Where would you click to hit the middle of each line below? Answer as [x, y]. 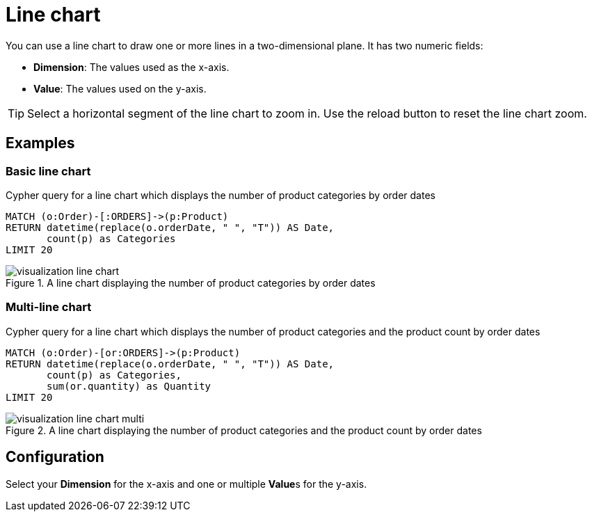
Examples [40, 143]
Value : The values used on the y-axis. [120, 88]
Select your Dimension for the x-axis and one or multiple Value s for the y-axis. [186, 484]
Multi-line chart [49, 307]
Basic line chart [48, 171]
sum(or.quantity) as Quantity [129, 386]
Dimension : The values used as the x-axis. [131, 67]
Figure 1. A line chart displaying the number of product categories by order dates [191, 283]
